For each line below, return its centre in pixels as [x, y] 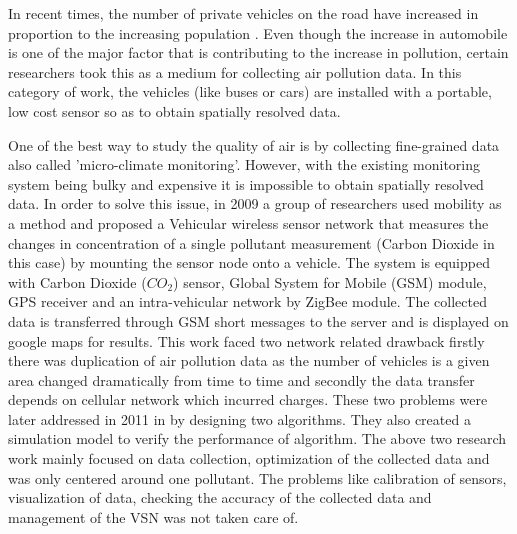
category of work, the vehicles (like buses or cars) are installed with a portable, [250, 91]
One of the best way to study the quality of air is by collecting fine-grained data [254, 144]
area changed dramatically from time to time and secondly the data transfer [241, 379]
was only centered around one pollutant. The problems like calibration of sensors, [257, 477]
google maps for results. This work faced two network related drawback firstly [246, 340]
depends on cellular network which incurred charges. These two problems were [248, 399]
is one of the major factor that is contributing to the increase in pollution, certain [258, 52]
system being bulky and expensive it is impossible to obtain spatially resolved [246, 183]
